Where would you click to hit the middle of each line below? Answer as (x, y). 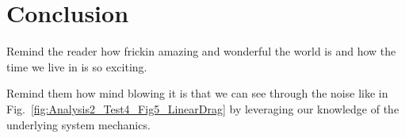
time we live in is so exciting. (77, 66)
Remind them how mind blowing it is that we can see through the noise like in (197, 93)
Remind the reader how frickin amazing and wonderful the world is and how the (201, 51)
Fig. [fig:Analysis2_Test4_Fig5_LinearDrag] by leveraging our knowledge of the (203, 108)
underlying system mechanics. (78, 124)
